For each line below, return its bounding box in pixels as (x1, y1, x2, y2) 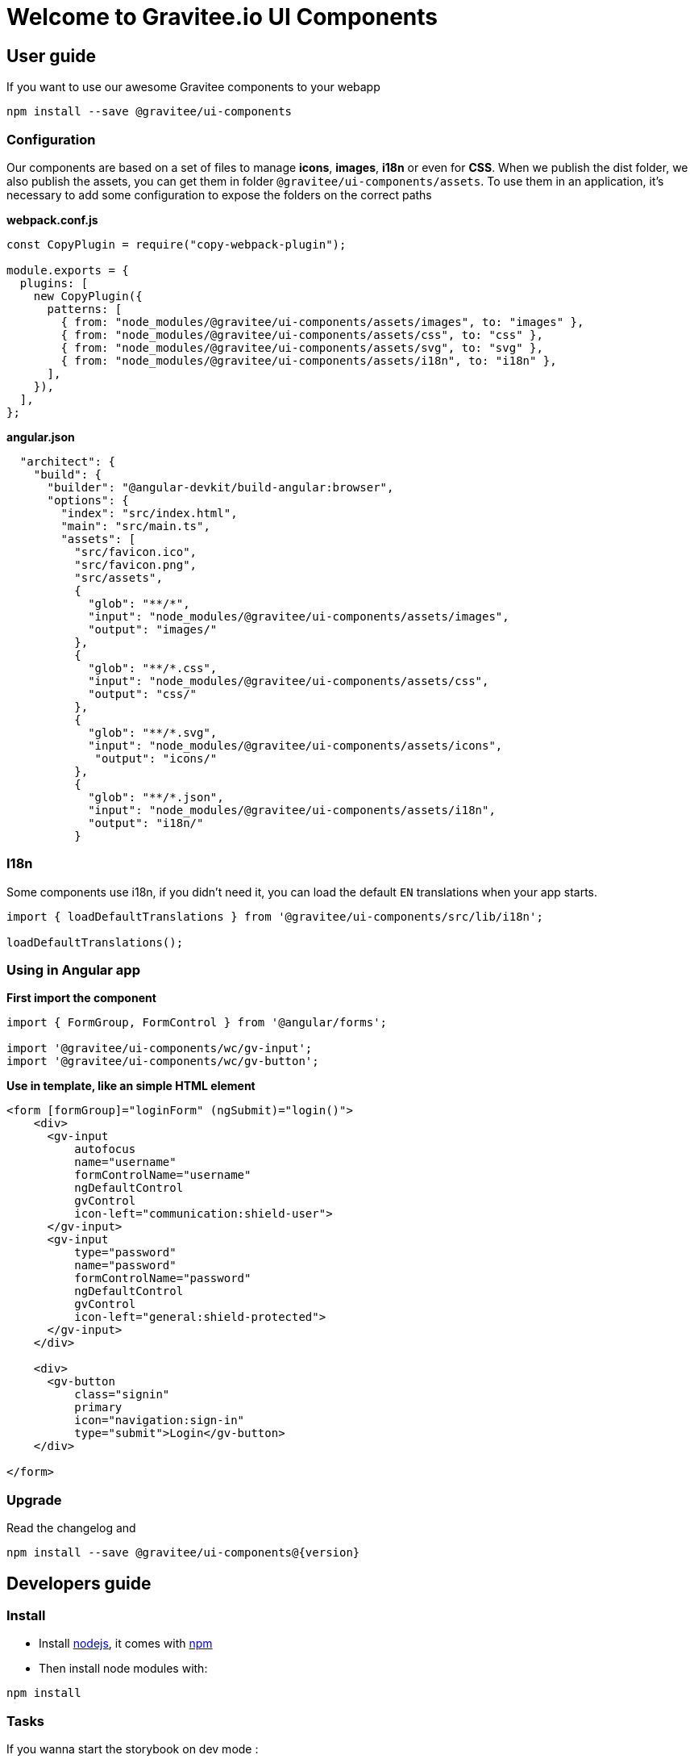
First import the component (6, 991, 156, 1005)
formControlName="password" (74, 1272, 251, 1285)
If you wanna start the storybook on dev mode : (6, 1742, 259, 1757)
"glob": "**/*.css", (88, 661, 218, 675)
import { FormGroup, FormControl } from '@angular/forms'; (6, 1016, 388, 1030)
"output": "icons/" (94, 751, 218, 765)
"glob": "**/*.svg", (88, 725, 218, 739)
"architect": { (19, 454, 115, 468)
